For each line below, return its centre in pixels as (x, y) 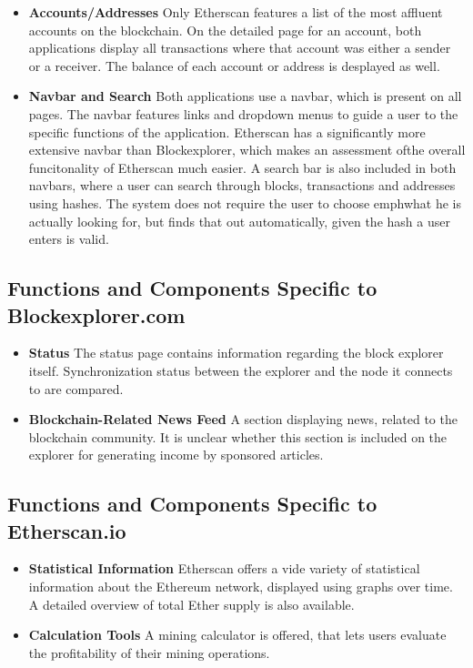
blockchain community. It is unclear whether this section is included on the (238, 436)
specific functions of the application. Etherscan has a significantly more (227, 132)
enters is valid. (69, 239)
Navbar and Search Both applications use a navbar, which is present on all (245, 96)
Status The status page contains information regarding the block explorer (236, 353)
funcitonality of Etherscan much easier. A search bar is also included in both (242, 167)
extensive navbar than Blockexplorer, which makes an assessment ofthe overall (247, 150)
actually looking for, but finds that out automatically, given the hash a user (239, 221)
